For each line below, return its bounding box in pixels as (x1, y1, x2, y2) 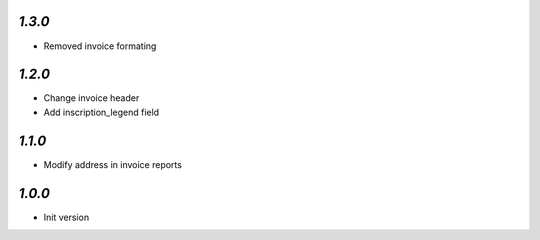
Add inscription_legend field (43, 106, 160, 118)
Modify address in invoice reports (43, 158, 182, 170)
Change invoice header (43, 92, 140, 104)
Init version (43, 211, 90, 223)
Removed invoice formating (43, 40, 157, 52)
